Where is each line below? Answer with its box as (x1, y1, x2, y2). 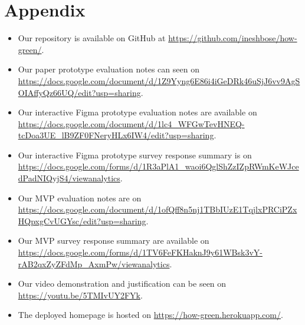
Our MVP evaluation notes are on (18, 191, 142, 204)
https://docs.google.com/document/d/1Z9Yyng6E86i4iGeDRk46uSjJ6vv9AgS (18, 74, 300, 87)
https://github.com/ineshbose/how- (168, 32, 297, 44)
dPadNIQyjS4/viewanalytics (18, 172, 120, 184)
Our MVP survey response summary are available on (18, 234, 209, 247)
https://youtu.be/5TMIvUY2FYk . (18, 288, 143, 301)
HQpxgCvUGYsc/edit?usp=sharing (18, 214, 146, 227)
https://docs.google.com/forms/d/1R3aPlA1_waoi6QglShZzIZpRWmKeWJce (18, 160, 299, 173)
